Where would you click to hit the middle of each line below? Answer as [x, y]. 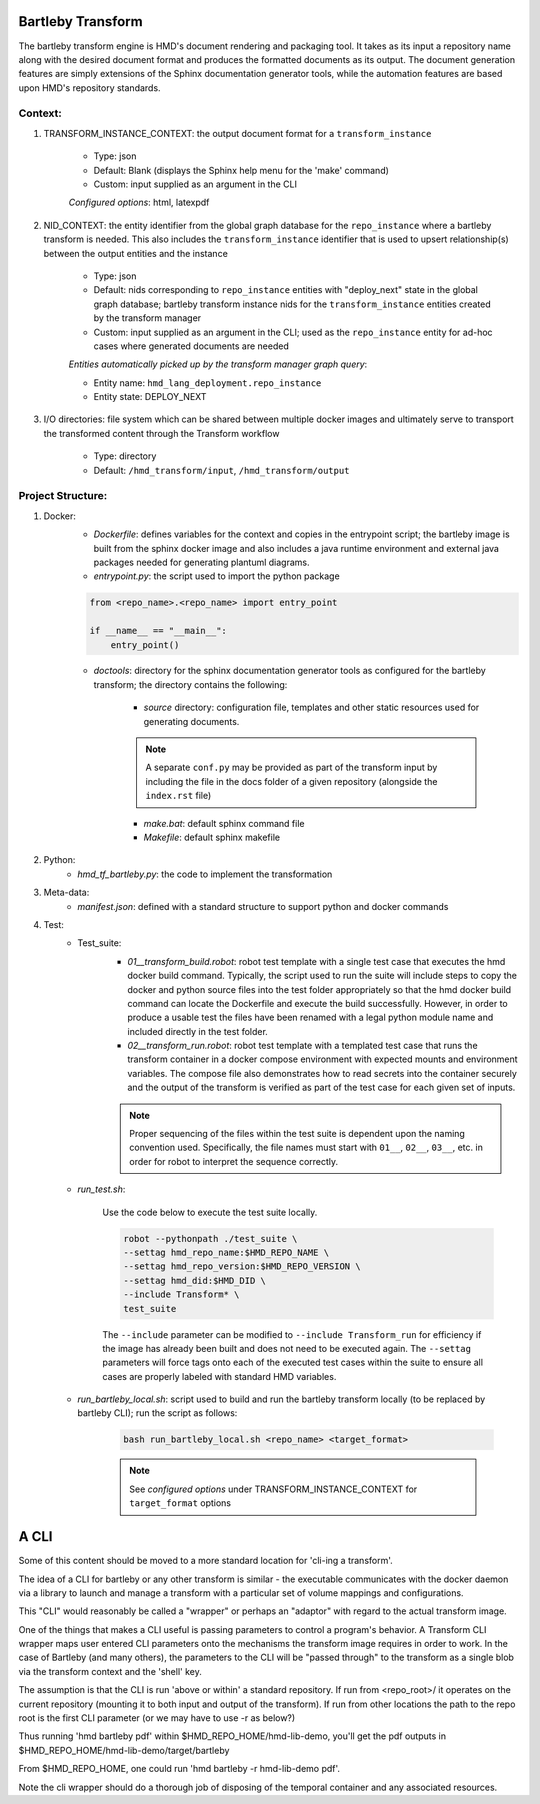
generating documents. [191, 721]
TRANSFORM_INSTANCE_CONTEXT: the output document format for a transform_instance [237, 133]
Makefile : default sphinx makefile [211, 837]
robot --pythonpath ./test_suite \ [210, 1238]
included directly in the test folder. [198, 1031]
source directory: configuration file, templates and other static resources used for [311, 707]
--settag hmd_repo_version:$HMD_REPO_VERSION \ [242, 1266]
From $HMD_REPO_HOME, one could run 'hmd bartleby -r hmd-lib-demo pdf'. [179, 1769]
